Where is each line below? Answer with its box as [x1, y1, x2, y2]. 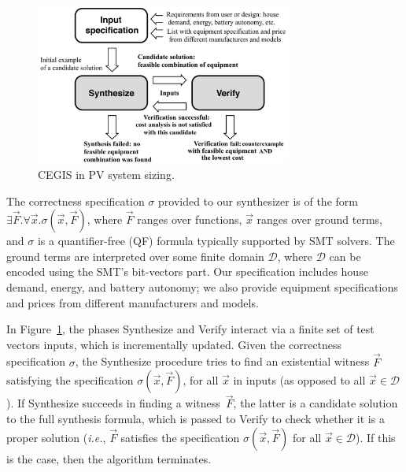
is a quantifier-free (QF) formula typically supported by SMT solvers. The [37, 232, 395, 249]
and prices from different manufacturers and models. [6, 294, 259, 310]
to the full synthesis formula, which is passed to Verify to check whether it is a [6, 410, 385, 426]
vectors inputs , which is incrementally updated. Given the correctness [6, 336, 342, 352]
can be [329, 247, 361, 264]
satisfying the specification [6, 372, 134, 388]
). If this [355, 429, 396, 445]
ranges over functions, [137, 211, 242, 228]
